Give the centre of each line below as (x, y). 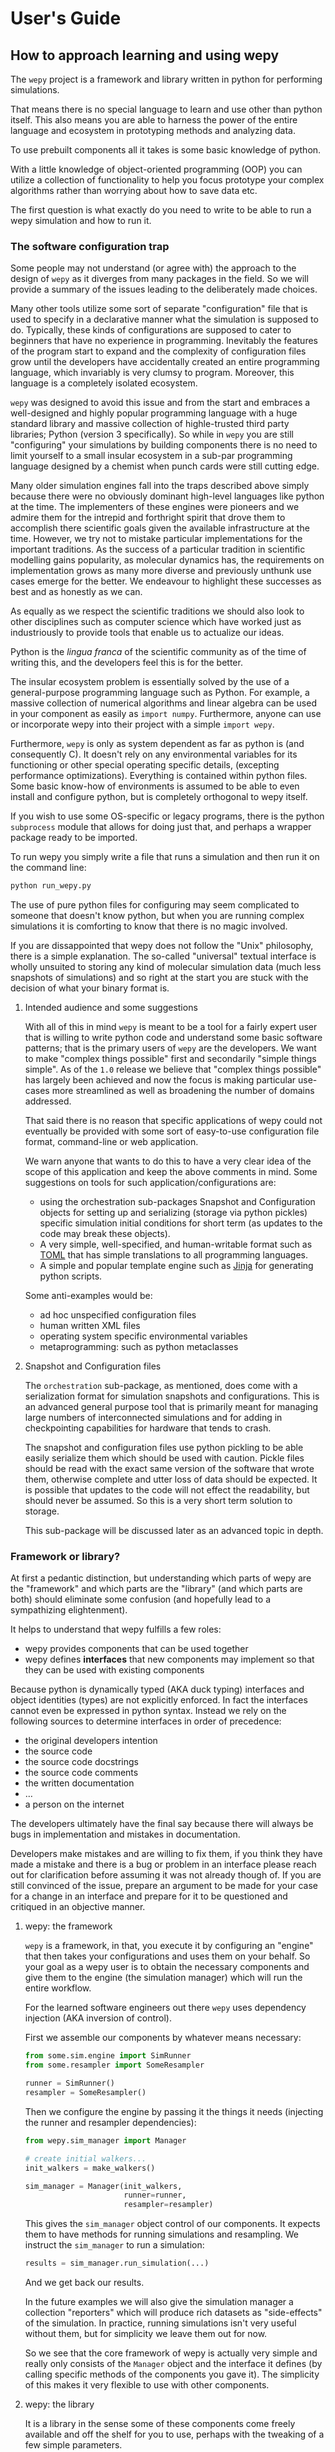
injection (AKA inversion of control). (98, 2018)
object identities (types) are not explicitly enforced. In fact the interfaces (159, 1700)
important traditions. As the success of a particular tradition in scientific (158, 549)
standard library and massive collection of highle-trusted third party (150, 424)
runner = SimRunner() (69, 2083)
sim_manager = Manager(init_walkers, (103, 2186)
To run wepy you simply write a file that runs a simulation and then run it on (165, 857)
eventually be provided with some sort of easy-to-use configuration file (172, 1131)
